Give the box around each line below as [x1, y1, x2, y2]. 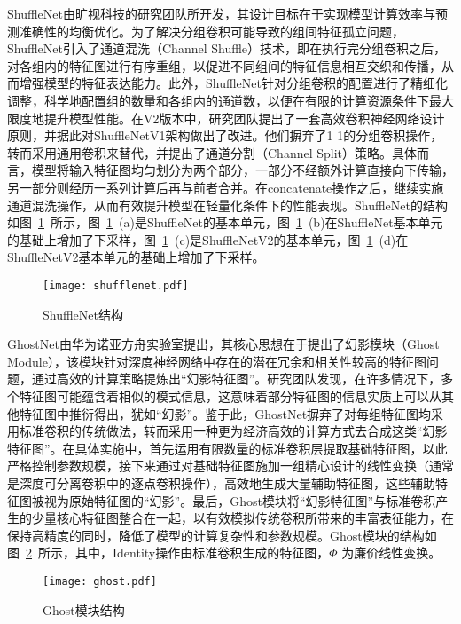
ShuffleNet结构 [43, 304, 123, 323]
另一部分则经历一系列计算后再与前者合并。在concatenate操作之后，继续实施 [7, 178, 444, 196]
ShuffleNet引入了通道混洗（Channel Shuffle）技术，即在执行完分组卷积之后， [7, 39, 447, 58]
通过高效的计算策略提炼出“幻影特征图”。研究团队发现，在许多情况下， [31, 369, 441, 388]
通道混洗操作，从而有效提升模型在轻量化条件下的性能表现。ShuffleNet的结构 [7, 195, 448, 214]
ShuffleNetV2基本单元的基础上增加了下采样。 [7, 248, 265, 266]
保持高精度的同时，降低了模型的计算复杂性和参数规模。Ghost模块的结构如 [7, 525, 437, 544]
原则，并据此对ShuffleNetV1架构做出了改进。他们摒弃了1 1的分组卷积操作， [7, 126, 443, 145]
